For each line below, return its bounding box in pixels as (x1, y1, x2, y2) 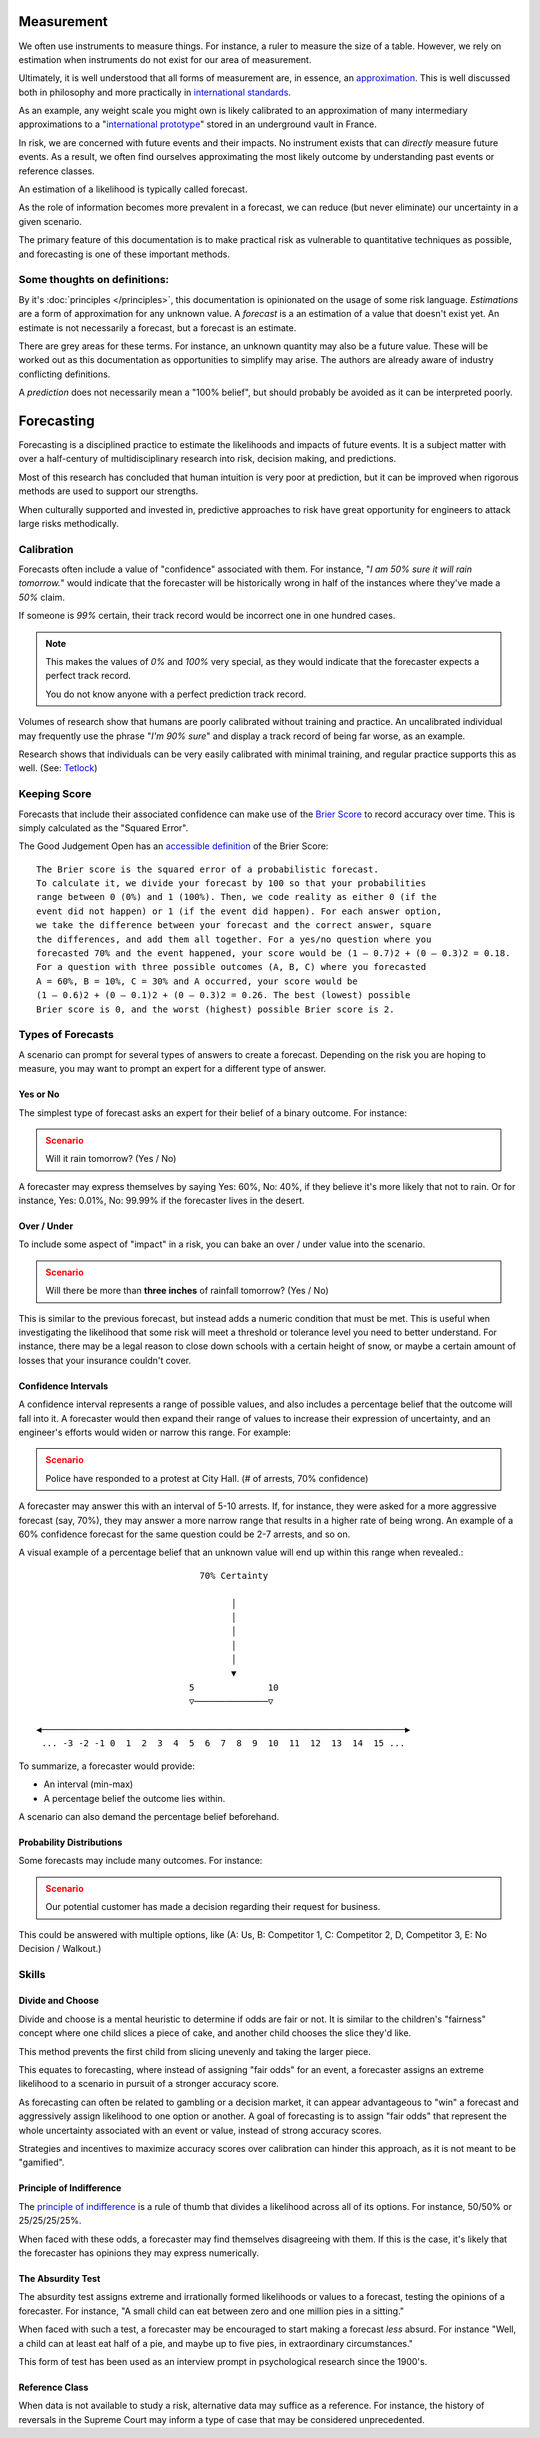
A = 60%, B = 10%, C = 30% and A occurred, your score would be (36, 975, 359, 987)
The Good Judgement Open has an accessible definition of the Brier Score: (18, 840, 329, 852)
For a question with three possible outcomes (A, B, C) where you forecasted (36, 961, 427, 973)
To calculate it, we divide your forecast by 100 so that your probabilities (36, 878, 427, 889)
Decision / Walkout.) (18, 1942, 102, 1954)
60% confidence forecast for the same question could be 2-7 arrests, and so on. (18, 1528, 351, 1540)
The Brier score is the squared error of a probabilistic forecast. (36, 863, 379, 875)
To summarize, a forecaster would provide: (18, 1760, 195, 1772)
